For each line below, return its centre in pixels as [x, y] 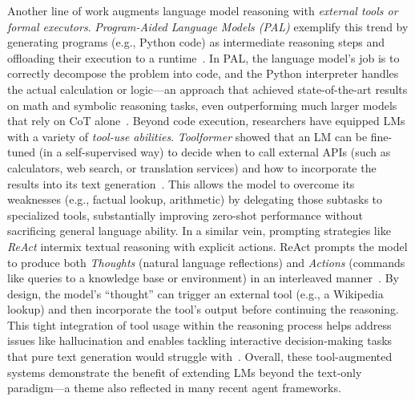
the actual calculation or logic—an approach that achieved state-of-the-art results [207, 89]
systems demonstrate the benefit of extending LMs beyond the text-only [185, 372]
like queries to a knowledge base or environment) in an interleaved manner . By [203, 278]
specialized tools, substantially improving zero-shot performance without [185, 215]
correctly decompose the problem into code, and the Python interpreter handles [203, 73]
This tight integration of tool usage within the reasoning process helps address [199, 324]
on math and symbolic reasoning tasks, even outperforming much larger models [202, 105]
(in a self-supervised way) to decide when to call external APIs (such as [215, 152]
